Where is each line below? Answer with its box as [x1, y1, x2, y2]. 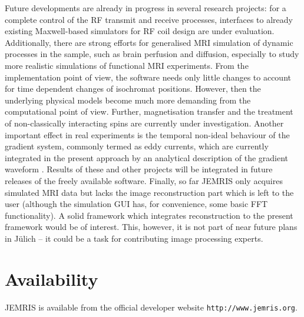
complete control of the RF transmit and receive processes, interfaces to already [5, 13, 293, 25]
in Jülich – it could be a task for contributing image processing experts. [5, 232, 263, 244]
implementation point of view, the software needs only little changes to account [5, 71, 291, 83]
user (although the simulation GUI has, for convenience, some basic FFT [5, 198, 268, 210]
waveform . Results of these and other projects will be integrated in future [5, 163, 273, 175]
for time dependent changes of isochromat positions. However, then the [5, 82, 261, 95]
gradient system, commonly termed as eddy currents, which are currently [5, 140, 269, 152]
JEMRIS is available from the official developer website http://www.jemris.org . [5, 301, 298, 313]
